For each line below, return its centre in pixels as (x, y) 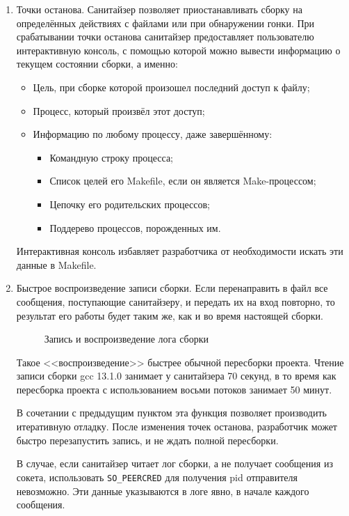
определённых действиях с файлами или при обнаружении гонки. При (165, 23)
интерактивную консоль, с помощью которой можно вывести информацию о (178, 50)
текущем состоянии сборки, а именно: (97, 64)
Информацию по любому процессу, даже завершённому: (153, 134)
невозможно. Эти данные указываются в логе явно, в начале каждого (163, 491)
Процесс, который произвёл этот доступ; (119, 110)
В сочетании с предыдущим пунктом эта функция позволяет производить (171, 413)
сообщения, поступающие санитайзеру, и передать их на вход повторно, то (176, 301)
